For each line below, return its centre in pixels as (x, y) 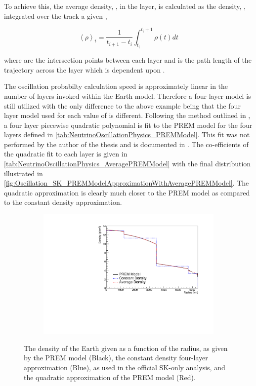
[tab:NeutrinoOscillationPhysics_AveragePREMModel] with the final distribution (128, 164)
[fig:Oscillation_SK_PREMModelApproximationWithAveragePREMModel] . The (127, 183)
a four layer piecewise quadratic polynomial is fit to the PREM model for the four (128, 125)
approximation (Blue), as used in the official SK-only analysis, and (125, 367)
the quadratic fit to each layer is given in (66, 154)
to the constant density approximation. (63, 202)
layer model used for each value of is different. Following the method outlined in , (127, 115)
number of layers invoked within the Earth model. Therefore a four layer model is (128, 96)
